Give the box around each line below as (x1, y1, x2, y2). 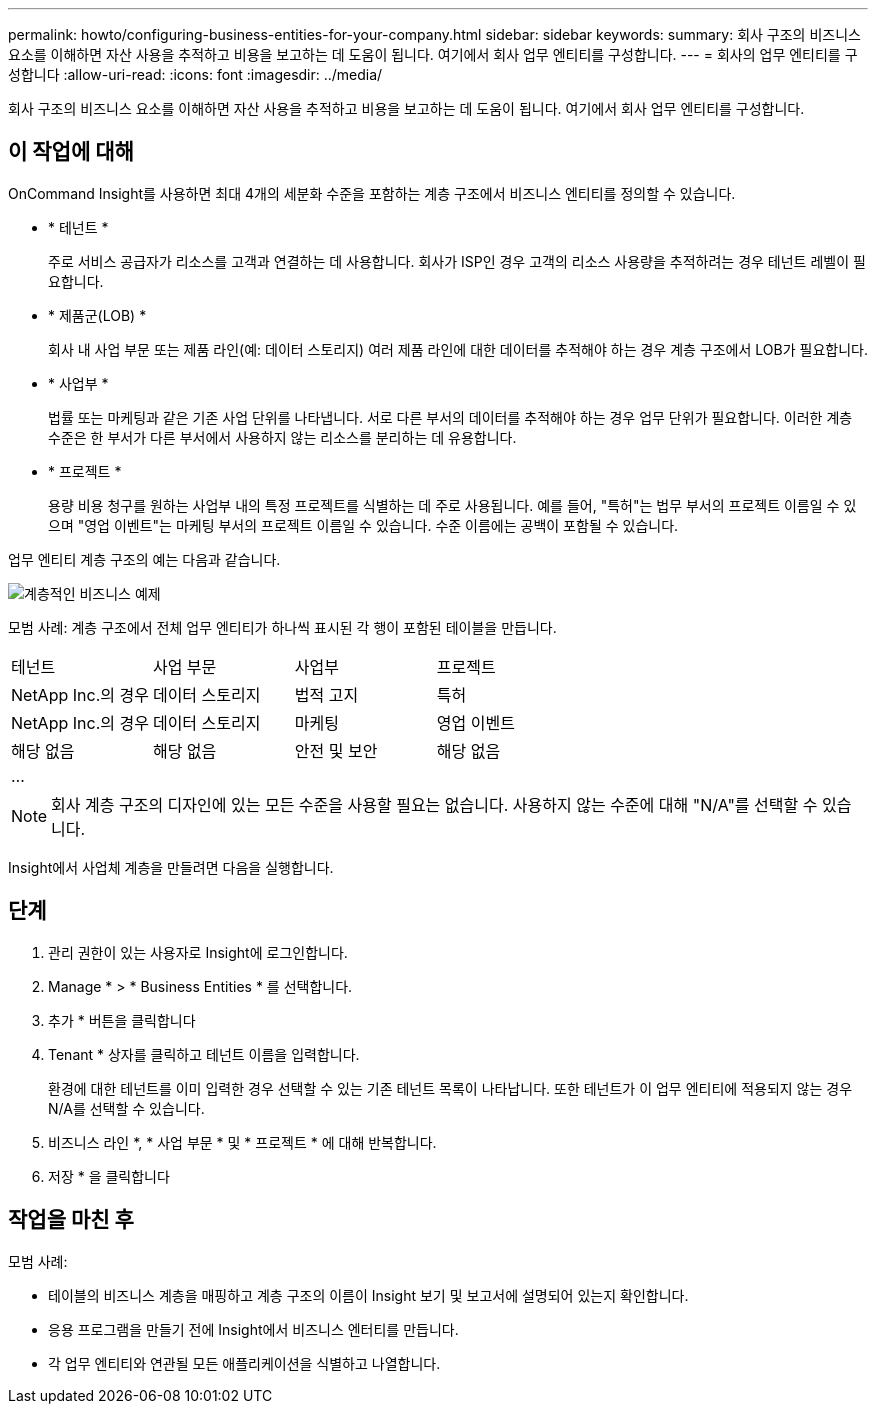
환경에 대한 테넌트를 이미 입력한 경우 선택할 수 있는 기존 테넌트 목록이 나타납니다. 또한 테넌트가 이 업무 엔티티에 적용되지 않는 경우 (48, 1079, 853, 1097)
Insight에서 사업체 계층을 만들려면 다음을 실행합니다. (8, 858, 334, 876)
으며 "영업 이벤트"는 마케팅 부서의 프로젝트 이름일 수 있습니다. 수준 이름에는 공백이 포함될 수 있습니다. (48, 516, 679, 534)
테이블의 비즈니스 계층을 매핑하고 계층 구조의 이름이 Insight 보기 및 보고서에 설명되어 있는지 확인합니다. (48, 1286, 689, 1304)
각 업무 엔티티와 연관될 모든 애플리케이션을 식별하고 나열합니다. (48, 1354, 441, 1372)
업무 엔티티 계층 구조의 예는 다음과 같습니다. (8, 550, 281, 568)
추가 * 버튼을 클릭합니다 (48, 1011, 196, 1029)
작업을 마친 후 (8, 1207, 134, 1233)
